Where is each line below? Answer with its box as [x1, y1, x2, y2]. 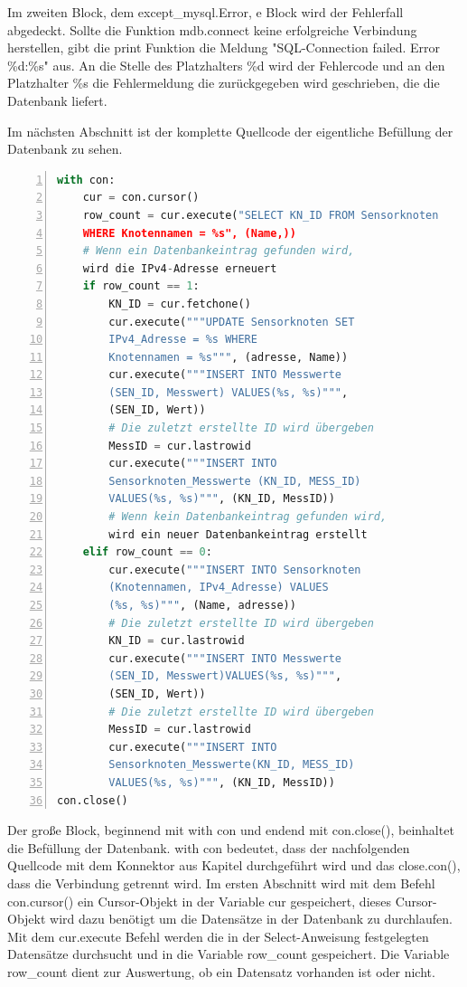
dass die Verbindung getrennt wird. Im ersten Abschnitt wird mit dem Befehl [7, 873, 435, 892]
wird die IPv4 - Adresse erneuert [82, 261, 277, 275]
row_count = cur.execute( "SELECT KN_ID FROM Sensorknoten [82, 208, 439, 222]
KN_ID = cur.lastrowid [108, 634, 245, 648]
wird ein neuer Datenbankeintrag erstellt [108, 527, 368, 541]
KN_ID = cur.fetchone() [108, 297, 251, 310]
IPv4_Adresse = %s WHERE [108, 333, 257, 346]
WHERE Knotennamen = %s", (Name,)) [82, 226, 296, 240]
